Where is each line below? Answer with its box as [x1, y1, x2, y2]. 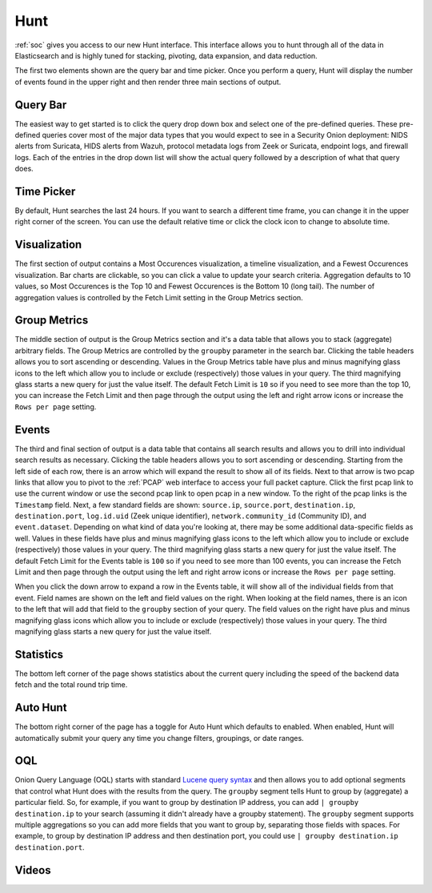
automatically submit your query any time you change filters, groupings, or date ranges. [14, 733, 304, 742]
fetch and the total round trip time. [14, 680, 128, 690]
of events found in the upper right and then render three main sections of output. [14, 77, 282, 86]
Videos [14, 863, 51, 877]
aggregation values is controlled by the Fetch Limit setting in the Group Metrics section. [14, 292, 303, 302]
